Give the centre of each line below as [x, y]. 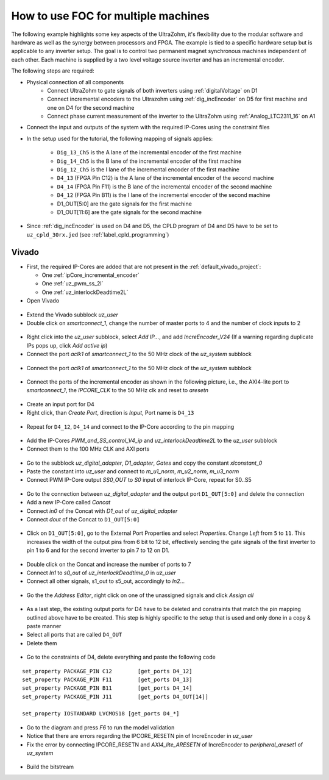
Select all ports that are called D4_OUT [74, 635]
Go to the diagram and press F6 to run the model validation [101, 727]
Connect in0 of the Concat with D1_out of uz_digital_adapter [102, 511]
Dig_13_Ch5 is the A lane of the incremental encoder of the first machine [149, 152]
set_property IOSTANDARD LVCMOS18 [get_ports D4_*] [101, 714]
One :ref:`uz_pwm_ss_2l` [73, 284]
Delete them [42, 643]
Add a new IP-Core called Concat [69, 503]
